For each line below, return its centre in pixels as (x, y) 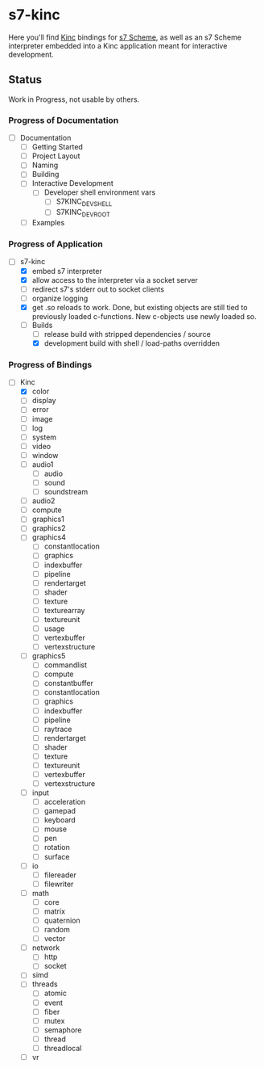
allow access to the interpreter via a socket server (115, 280)
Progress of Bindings (50, 364)
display (44, 401)
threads (45, 984)
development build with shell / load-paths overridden (132, 343)
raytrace (58, 729)
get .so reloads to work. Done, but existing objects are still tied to (140, 307)
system (44, 437)
